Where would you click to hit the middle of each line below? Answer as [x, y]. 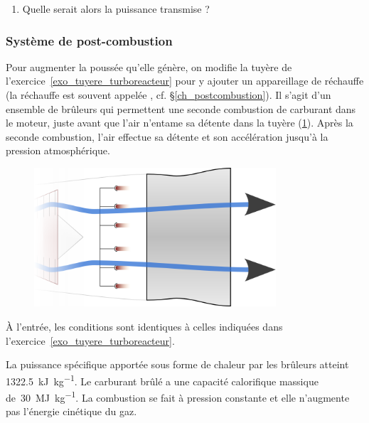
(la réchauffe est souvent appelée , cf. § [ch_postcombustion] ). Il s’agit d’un [169, 95]
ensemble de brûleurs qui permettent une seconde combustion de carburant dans [181, 108]
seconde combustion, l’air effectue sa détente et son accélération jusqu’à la [167, 136]
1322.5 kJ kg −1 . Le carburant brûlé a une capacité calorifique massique [162, 380]
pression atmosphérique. [58, 150]
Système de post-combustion [89, 40]
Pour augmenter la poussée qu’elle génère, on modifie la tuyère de [149, 66]
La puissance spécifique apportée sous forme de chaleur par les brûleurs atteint [177, 364]
